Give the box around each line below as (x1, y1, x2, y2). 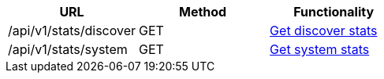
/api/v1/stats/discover (8, 23, 136, 38)
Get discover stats (270, 23, 378, 38)
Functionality (293, 4, 375, 20)
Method (178, 4, 227, 20)
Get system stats (270, 41, 370, 57)
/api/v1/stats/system (8, 41, 128, 57)
